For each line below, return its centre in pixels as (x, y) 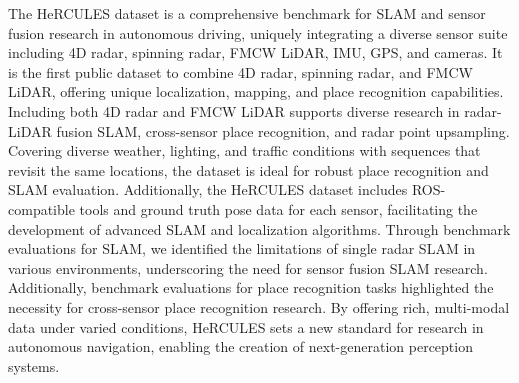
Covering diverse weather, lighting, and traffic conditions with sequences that (244, 150)
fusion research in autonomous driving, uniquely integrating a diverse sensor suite (258, 32)
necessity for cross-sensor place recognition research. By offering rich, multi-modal (259, 306)
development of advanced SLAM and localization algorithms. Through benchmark (259, 228)
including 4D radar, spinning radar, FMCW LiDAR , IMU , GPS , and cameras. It (255, 52)
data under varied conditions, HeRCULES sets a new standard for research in (246, 326)
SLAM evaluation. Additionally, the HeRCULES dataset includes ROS (224, 189)
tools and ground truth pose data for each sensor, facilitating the (278, 208)
